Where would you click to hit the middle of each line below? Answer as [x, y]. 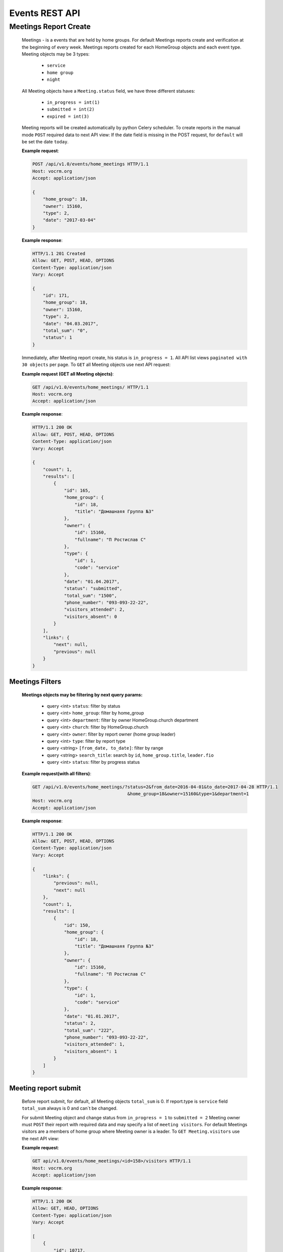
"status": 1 [58, 338]
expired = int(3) [68, 116]
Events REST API [45, 13]
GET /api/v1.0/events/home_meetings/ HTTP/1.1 [90, 387]
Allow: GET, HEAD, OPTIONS [65, 1208]
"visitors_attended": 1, [94, 1044]
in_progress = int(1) [73, 102]
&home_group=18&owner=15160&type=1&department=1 [188, 794]
